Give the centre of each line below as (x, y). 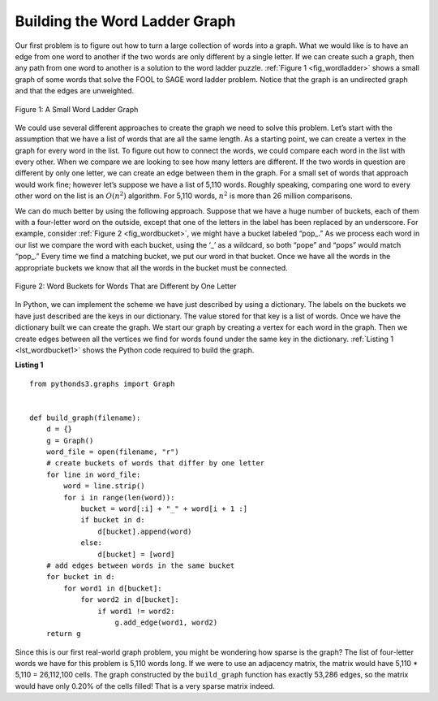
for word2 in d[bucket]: (130, 600)
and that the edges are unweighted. (75, 91)
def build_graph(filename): (85, 418)
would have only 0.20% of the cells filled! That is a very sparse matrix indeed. (145, 686)
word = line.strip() (104, 486)
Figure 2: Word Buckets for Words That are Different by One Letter (126, 286)
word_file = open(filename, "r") (113, 452)
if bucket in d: (113, 520)
